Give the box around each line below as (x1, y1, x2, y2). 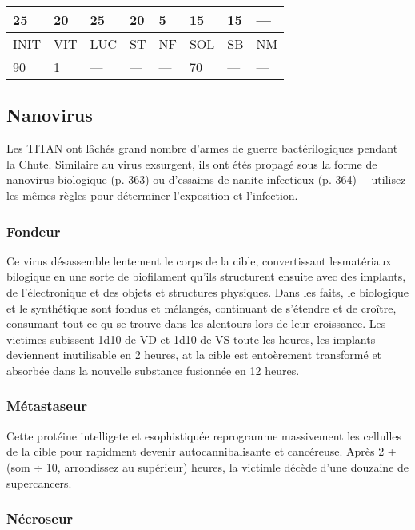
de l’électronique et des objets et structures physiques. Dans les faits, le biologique (6, 283, 409, 300)
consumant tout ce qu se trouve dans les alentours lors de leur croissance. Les (6, 315, 386, 332)
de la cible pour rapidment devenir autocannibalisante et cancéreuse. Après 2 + (6, 443, 397, 460)
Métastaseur (6, 396, 88, 416)
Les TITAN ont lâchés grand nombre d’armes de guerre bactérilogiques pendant (6, 140, 398, 157)
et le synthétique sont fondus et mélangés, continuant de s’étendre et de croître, (6, 299, 397, 316)
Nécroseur (6, 508, 74, 528)
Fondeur (6, 221, 61, 241)
